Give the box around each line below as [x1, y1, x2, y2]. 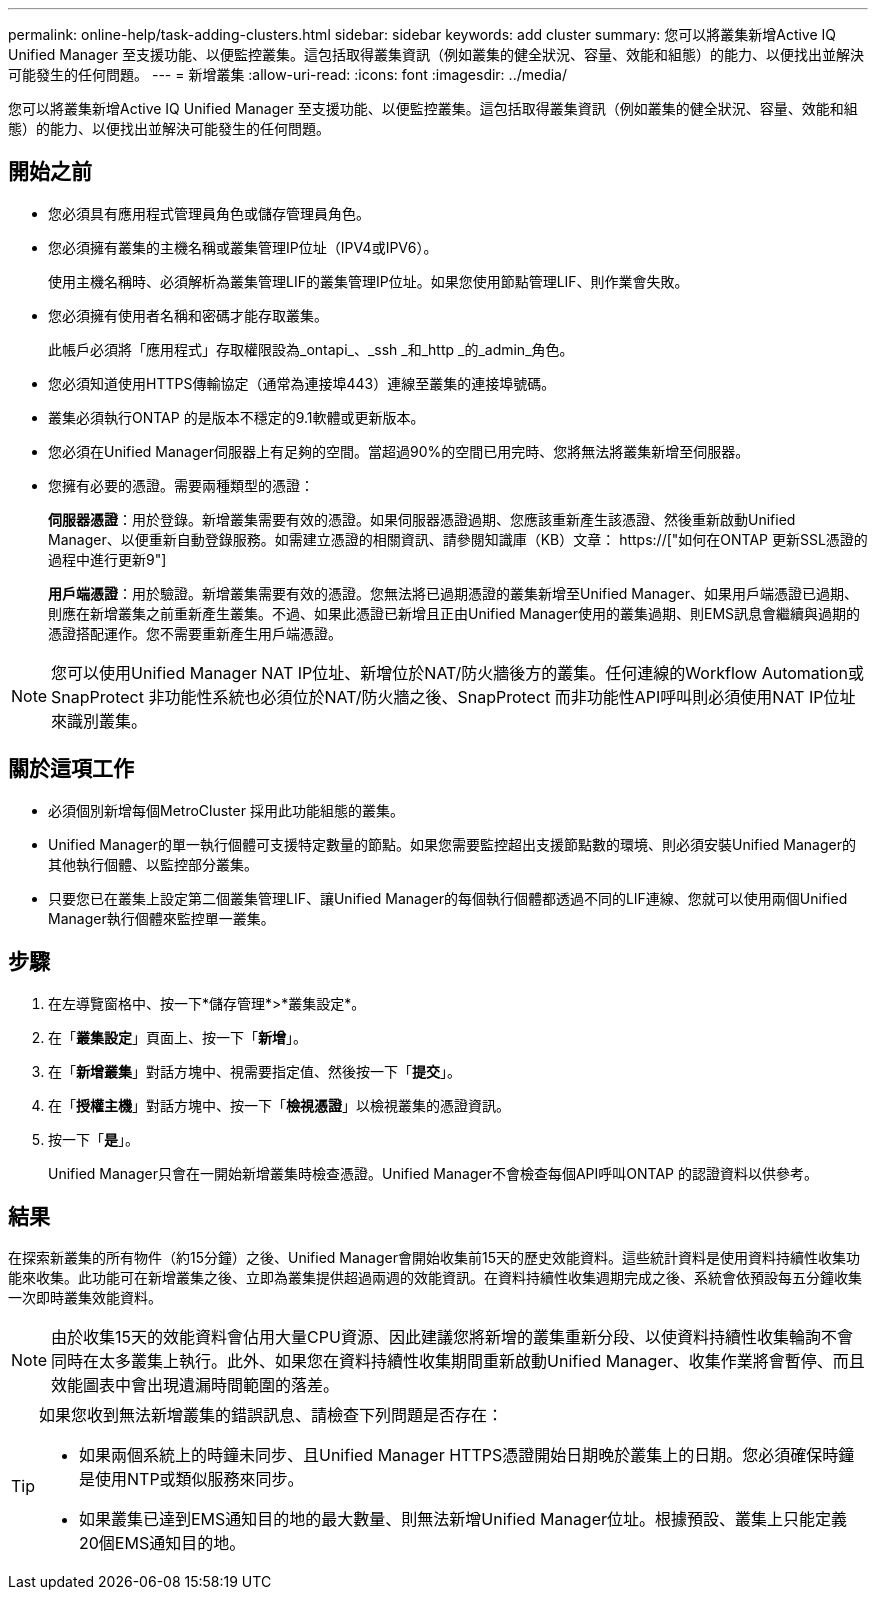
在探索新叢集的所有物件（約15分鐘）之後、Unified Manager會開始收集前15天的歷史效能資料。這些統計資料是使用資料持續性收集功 [8, 1249, 860, 1267]
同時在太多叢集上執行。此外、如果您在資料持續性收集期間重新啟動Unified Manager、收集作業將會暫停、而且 [51, 1351, 865, 1372]
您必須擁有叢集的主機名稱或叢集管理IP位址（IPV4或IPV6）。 [48, 238, 438, 256]
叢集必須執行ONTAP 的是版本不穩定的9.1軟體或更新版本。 [48, 408, 425, 426]
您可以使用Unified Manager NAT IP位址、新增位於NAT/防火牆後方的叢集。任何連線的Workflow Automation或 [51, 662, 864, 683]
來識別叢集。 [51, 710, 148, 731]
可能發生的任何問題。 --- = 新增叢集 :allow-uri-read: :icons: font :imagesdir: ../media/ [8, 66, 568, 83]
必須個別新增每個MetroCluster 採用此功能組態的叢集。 [48, 801, 404, 819]
